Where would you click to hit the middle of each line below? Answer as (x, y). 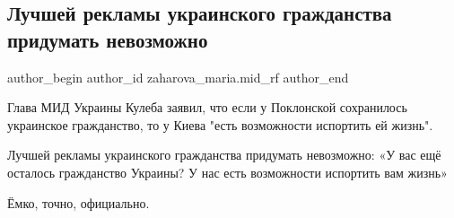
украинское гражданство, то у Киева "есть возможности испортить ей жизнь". (220, 124)
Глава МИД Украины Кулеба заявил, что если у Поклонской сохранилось (207, 107)
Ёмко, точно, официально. (79, 202)
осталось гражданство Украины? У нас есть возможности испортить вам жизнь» (227, 172)
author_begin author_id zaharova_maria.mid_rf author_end (178, 77)
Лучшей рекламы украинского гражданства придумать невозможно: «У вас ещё (224, 155)
